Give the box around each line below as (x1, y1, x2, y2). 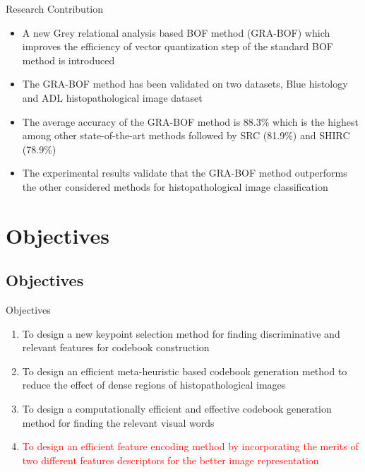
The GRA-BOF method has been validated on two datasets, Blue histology (22, 76, 348, 91)
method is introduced (22, 52, 115, 67)
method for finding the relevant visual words (22, 415, 215, 430)
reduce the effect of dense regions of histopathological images (22, 377, 286, 392)
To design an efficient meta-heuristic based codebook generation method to (22, 363, 347, 378)
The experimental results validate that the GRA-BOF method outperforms (22, 165, 347, 180)
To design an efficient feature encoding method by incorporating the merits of (22, 439, 359, 454)
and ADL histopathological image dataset (22, 90, 203, 105)
